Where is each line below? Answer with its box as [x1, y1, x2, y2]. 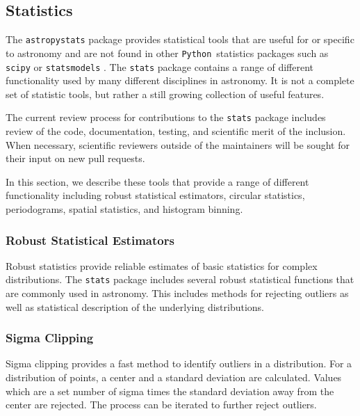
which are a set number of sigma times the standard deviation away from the [6, 383, 334, 398]
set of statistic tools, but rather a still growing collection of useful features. [6, 86, 325, 101]
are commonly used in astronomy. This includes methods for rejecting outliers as [6, 286, 349, 301]
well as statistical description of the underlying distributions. [6, 299, 265, 314]
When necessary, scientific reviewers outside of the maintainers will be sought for [6, 137, 350, 152]
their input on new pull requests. [6, 151, 145, 166]
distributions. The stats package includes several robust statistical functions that [6, 272, 354, 287]
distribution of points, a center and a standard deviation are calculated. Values [6, 370, 342, 385]
